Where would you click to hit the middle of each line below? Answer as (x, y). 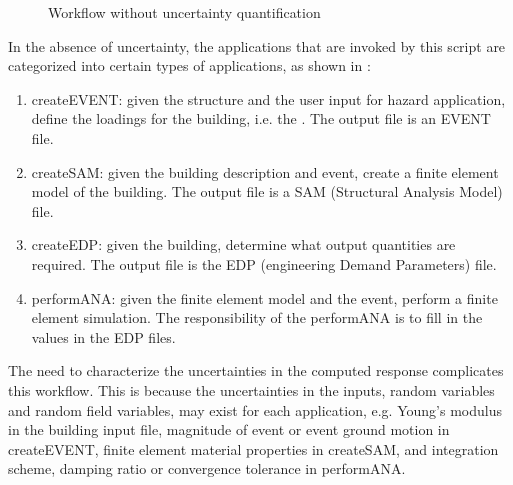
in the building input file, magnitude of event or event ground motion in (229, 429)
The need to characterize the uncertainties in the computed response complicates (256, 370)
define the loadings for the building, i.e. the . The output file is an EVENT (261, 118)
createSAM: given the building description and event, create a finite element (265, 171)
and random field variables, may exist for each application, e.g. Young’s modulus (255, 409)
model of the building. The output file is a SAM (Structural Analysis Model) (267, 191)
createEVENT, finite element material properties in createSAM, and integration (253, 448)
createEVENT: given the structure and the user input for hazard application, (268, 98)
